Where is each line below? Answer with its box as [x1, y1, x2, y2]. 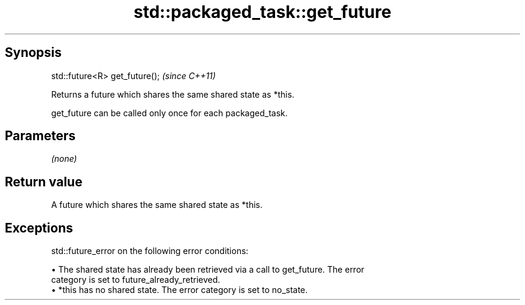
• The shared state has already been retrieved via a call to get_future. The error [51, 264, 364, 275]
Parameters [5, 128, 76, 144]
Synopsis [5, 45, 62, 61]
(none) [51, 153, 77, 164]
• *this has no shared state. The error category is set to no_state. [51, 285, 308, 295]
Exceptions [5, 220, 73, 235]
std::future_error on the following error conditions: [51, 246, 249, 256]
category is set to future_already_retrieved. [51, 274, 221, 285]
